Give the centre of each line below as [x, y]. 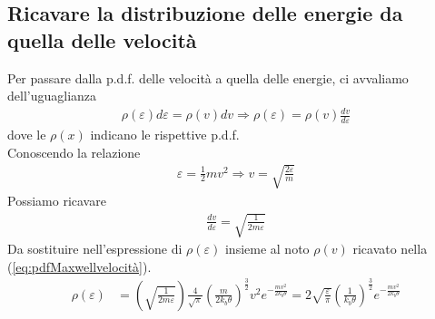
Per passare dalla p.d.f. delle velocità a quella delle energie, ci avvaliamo [208, 77]
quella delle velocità [102, 39]
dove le [27, 135]
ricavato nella [390, 249]
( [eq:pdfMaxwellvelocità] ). [79, 266]
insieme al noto [267, 249]
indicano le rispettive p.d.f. [165, 135]
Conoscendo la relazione [74, 152]
